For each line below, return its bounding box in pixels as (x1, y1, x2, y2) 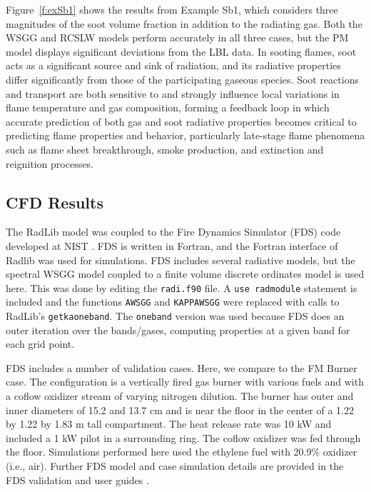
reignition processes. (6, 156, 93, 171)
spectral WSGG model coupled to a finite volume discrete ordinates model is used (6, 266, 365, 281)
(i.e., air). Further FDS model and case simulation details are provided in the (6, 458, 344, 473)
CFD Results (6, 191, 103, 213)
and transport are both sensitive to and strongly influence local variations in (6, 86, 340, 101)
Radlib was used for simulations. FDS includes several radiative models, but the (6, 252, 355, 267)
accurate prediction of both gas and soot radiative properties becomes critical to (6, 114, 357, 129)
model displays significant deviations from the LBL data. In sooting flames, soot (6, 44, 357, 59)
